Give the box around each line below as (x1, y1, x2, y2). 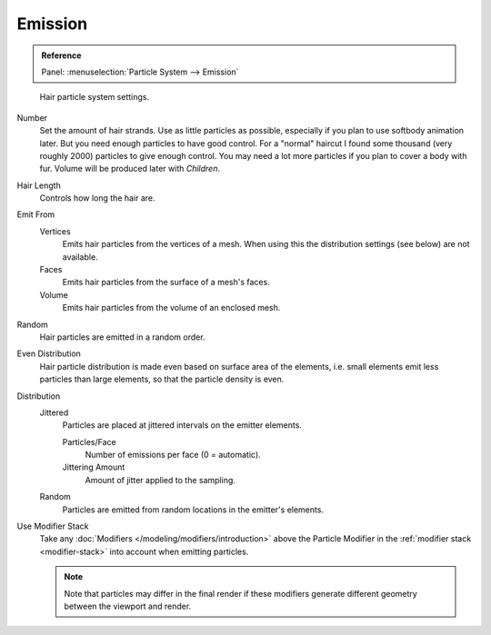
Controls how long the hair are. (39, 193, 155, 203)
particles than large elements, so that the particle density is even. (39, 373, 285, 385)
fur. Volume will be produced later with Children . (39, 164, 220, 174)
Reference (41, 50, 82, 61)
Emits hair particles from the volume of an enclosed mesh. (62, 303, 281, 313)
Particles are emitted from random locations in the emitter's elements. (62, 504, 325, 515)
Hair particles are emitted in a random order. (39, 332, 205, 342)
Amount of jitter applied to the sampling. (85, 474, 236, 485)
